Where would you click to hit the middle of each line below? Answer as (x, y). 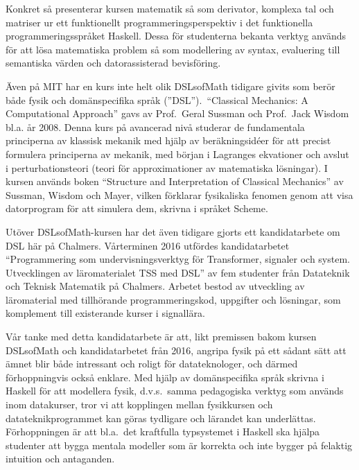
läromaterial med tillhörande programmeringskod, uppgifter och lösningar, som (173, 299)
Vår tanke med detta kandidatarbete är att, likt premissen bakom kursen (161, 337)
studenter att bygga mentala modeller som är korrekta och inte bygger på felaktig (179, 445)
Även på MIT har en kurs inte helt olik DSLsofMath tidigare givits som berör (170, 86)
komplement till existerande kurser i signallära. (105, 313)
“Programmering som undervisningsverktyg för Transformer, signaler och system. (178, 259)
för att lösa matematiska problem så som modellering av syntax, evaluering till (173, 49)
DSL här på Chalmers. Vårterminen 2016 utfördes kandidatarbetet (148, 245)
